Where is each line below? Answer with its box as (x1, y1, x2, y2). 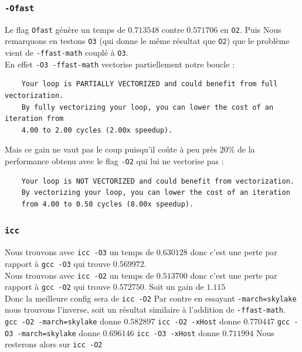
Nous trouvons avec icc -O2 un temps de (5, 269, 154, 281)
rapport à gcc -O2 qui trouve (5, 280, 111, 293)
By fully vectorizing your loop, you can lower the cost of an (21, 103, 274, 111)
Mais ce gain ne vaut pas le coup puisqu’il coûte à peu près (5, 143, 217, 155)
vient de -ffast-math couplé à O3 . (5, 46, 128, 59)
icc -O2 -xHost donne (157, 315, 241, 327)
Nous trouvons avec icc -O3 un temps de (5, 246, 154, 258)
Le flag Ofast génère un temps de (5, 23, 125, 35)
